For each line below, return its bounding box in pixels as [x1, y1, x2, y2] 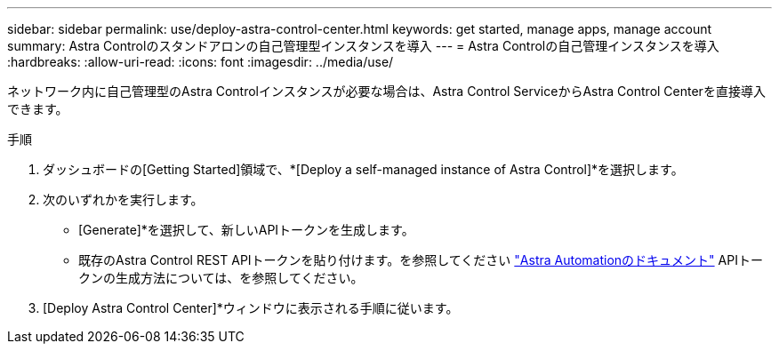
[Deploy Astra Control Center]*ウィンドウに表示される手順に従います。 [43, 300, 459, 315]
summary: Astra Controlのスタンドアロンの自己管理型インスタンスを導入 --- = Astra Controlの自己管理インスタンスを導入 [7, 38, 719, 53]
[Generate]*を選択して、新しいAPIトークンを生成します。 [78, 222, 414, 237]
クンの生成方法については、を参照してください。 [78, 270, 364, 285]
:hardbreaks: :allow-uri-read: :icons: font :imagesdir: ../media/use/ [7, 54, 394, 69]
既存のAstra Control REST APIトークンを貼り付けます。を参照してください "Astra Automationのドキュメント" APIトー [78, 252, 763, 267]
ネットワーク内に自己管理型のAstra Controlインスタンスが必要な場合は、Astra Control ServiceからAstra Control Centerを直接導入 [7, 84, 766, 99]
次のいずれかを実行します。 [43, 192, 204, 207]
